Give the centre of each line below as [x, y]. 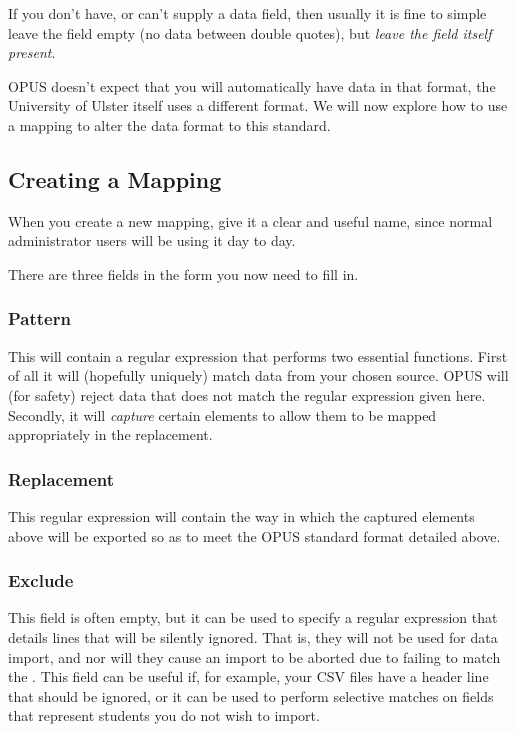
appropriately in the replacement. [110, 434]
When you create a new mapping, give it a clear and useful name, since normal [250, 220]
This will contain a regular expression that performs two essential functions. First [258, 355]
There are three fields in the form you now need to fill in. [183, 273]
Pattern [39, 318]
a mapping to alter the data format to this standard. [169, 124]
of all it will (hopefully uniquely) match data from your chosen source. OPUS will [258, 375]
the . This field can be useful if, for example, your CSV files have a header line [248, 676]
